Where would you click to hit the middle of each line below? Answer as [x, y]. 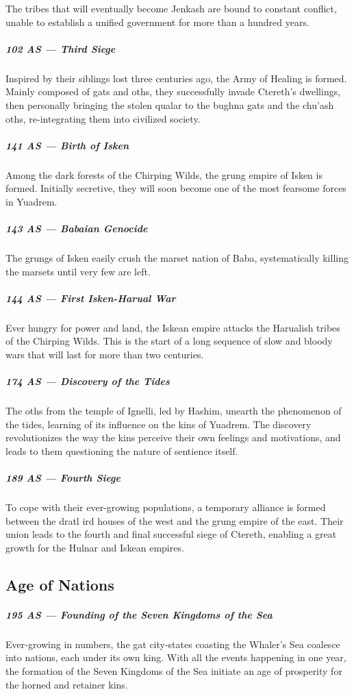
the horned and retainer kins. [67, 684]
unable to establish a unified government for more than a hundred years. [157, 22]
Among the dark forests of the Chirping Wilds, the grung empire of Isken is [164, 174]
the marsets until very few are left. [78, 271]
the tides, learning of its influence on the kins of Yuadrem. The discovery [159, 424]
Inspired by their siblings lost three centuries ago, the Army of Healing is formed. [176, 78]
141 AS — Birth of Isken [67, 145]
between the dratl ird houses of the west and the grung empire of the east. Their [175, 520]
